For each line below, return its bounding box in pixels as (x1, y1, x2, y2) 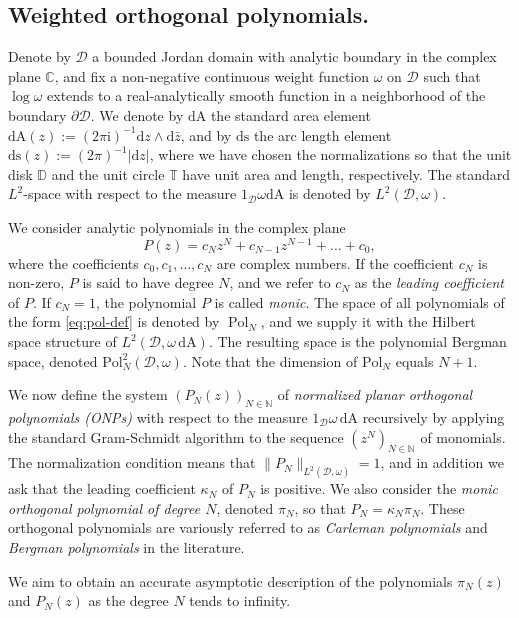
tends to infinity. (189, 590, 291, 611)
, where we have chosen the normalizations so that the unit (149, 144, 512, 165)
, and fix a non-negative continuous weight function (54, 65, 370, 86)
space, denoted (8, 350, 98, 371)
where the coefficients (8, 252, 139, 273)
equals (395, 350, 434, 371)
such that (423, 65, 481, 86)
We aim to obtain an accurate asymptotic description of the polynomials (8, 570, 453, 591)
